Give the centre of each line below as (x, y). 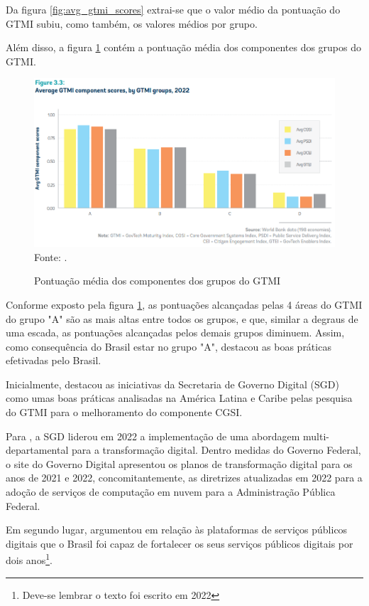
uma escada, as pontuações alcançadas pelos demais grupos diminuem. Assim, (175, 333)
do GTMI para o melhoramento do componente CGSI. (124, 412)
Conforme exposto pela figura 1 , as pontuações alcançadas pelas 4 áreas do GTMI (184, 304)
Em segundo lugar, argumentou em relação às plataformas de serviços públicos (177, 530)
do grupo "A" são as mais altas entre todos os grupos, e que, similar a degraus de (182, 318)
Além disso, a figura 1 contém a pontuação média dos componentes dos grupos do (184, 47)
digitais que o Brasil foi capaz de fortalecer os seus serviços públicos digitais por (180, 543)
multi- (316, 436)
